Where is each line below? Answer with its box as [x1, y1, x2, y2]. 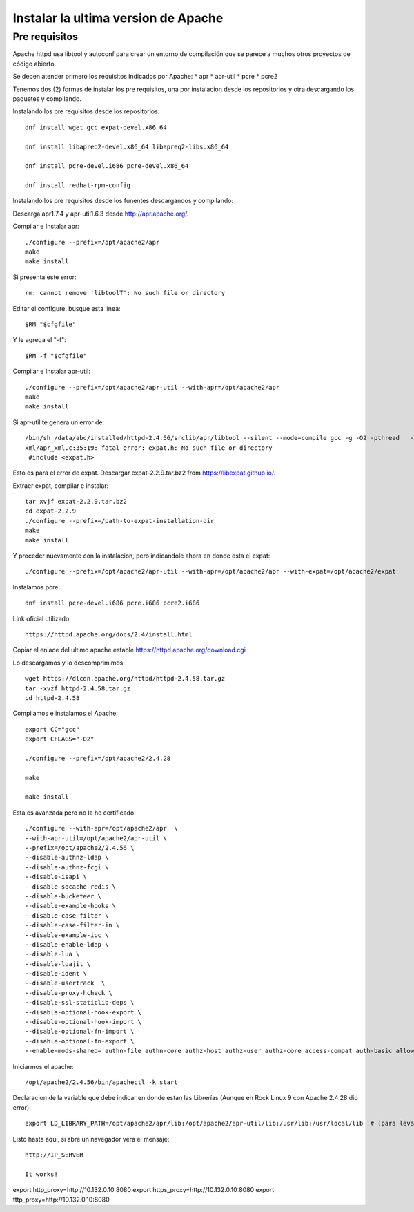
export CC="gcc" [25, 726, 80, 733]
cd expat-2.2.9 [25, 507, 77, 515]
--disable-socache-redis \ [25, 882, 117, 891]
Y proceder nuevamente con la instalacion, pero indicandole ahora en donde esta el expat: [12, 551, 270, 560]
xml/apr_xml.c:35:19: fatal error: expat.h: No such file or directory [25, 444, 273, 452]
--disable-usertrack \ [25, 979, 106, 987]
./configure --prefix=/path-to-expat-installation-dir [25, 517, 215, 524]
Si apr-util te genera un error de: [12, 418, 105, 426]
